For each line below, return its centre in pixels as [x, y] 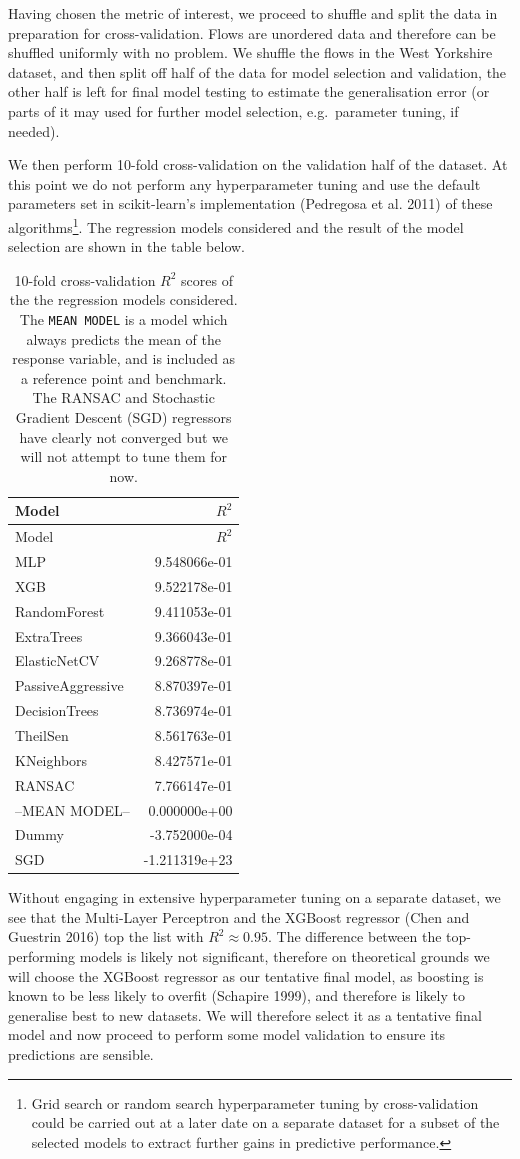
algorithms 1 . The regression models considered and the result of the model [236, 225]
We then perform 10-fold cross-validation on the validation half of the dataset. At [258, 164]
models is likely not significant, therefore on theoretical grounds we [284, 956]
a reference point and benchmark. [123, 377]
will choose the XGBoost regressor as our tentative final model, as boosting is [246, 975]
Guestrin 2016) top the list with [106, 936]
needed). [34, 130]
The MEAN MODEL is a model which [123, 318]
